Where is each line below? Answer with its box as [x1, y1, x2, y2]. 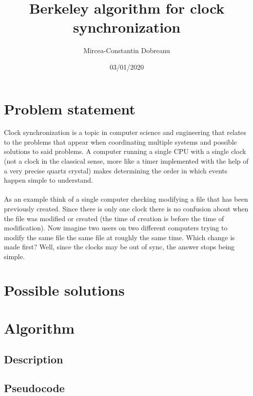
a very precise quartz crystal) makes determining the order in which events [4, 165, 228, 175]
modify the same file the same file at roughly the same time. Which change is [4, 232, 235, 242]
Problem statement [4, 98, 136, 118]
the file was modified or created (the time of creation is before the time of [4, 213, 224, 223]
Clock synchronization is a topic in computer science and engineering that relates [4, 127, 247, 137]
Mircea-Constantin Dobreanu [83, 45, 170, 56]
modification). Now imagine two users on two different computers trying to [4, 223, 228, 233]
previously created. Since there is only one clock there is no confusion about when [4, 204, 249, 214]
